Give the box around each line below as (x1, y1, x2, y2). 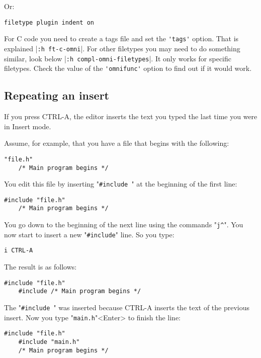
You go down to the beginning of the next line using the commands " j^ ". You (4, 219, 243, 230)
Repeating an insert (4, 87, 109, 103)
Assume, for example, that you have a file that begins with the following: (4, 138, 229, 148)
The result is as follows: (4, 261, 77, 272)
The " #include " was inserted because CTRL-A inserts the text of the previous (4, 302, 250, 313)
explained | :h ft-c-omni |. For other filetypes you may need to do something (4, 43, 240, 53)
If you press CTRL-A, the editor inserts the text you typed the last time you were (4, 111, 257, 122)
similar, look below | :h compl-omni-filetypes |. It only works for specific (4, 53, 232, 63)
